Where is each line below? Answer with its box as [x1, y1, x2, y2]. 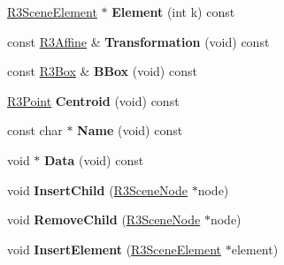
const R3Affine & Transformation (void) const [7, 32, 270, 50]
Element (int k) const [111, 3, 235, 20]
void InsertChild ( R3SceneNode [7, 180, 188, 199]
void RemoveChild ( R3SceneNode [7, 210, 201, 229]
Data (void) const [44, 150, 144, 169]
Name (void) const [77, 121, 183, 140]
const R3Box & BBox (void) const [7, 62, 197, 80]
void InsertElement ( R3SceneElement [7, 239, 221, 258]
